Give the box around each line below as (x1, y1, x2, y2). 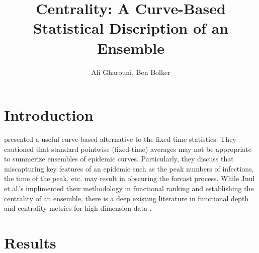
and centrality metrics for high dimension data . (4, 203, 152, 213)
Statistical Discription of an (33, 18, 229, 38)
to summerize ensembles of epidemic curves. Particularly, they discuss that (4, 153, 234, 164)
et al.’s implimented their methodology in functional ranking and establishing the (4, 183, 254, 193)
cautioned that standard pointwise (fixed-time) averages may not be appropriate (4, 143, 251, 154)
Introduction (4, 105, 94, 125)
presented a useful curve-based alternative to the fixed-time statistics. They (4, 134, 236, 144)
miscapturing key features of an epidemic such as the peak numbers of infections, (4, 163, 254, 174)
